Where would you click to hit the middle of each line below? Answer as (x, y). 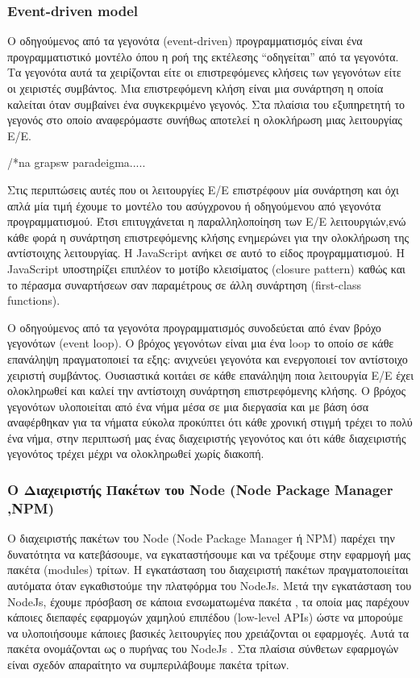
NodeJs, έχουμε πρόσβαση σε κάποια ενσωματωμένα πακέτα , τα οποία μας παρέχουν (208, 601)
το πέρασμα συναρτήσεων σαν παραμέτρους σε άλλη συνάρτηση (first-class (184, 284)
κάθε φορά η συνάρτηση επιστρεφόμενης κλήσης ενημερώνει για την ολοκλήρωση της (208, 237)
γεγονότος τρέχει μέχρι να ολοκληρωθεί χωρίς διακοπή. (136, 453)
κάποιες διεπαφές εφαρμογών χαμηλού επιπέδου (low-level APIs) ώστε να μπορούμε (205, 617)
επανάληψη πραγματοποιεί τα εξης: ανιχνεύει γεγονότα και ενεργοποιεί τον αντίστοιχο (208, 358)
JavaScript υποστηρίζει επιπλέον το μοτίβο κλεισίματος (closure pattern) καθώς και (206, 268)
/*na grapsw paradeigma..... (77, 162)
